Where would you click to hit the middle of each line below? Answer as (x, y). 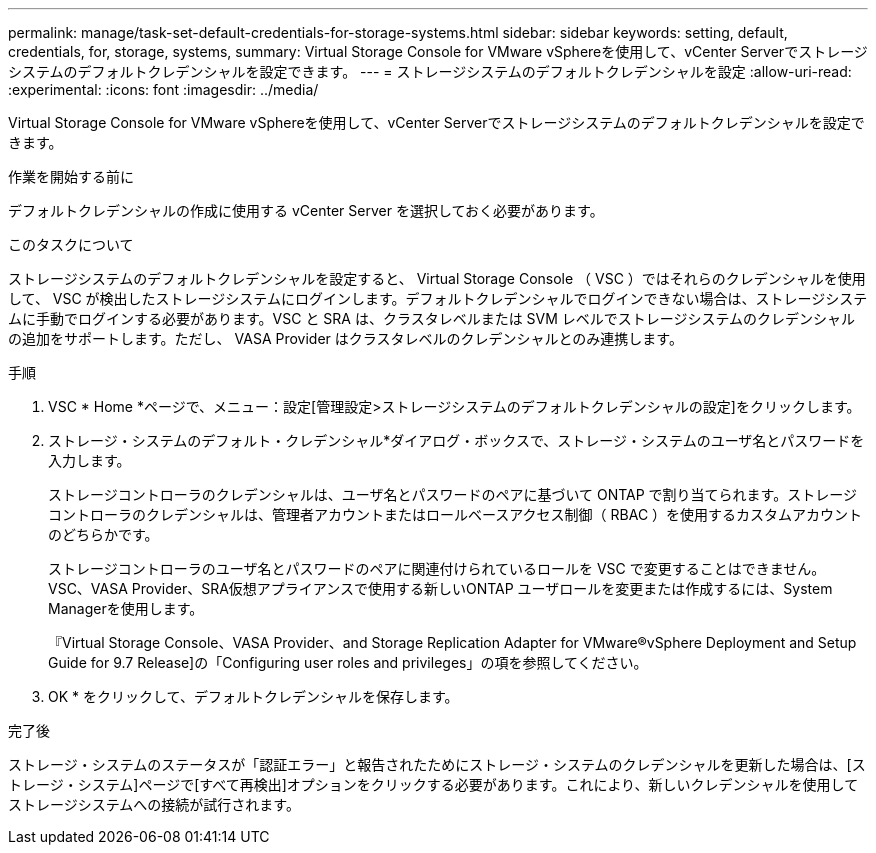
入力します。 (89, 460)
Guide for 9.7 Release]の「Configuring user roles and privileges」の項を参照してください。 (348, 662)
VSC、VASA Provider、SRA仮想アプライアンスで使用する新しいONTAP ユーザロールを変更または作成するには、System (440, 588)
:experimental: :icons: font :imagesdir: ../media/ (163, 89)
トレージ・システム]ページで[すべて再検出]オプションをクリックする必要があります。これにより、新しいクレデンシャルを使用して (433, 784)
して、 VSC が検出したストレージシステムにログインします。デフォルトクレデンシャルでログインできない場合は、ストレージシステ (438, 298)
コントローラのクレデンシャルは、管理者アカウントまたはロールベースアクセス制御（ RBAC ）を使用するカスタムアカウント (455, 514)
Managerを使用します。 (126, 608)
